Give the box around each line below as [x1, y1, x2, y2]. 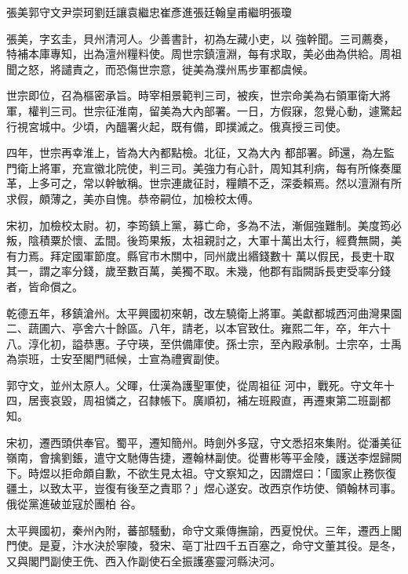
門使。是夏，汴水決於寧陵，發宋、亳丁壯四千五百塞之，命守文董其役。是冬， [6, 537, 402, 554]
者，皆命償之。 [6, 278, 83, 294]
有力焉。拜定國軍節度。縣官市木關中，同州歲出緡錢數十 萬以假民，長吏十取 [6, 247, 395, 263]
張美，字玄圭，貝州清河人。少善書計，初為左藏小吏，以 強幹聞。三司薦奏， [6, 30, 395, 46]
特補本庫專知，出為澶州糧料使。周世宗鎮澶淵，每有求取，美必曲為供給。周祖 [6, 45, 402, 62]
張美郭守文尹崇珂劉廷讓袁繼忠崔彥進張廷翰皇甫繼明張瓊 [6, 4, 292, 20]
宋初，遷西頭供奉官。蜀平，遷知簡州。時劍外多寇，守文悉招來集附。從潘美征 [6, 434, 402, 450]
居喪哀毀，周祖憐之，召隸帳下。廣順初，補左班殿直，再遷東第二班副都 [27, 392, 391, 409]
